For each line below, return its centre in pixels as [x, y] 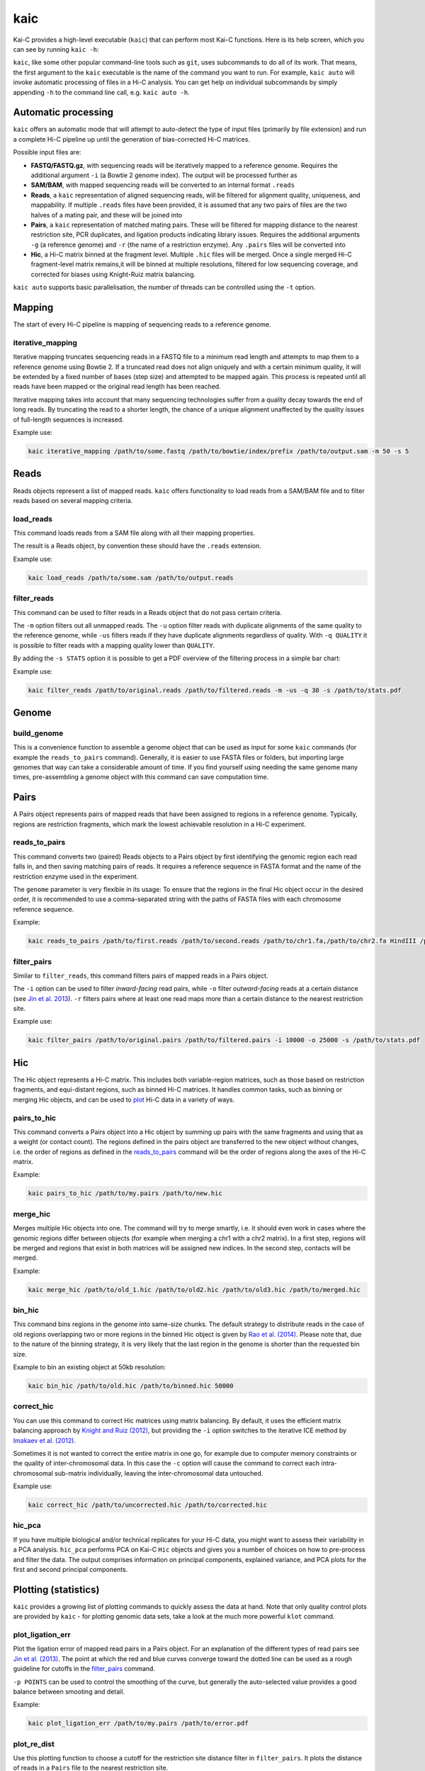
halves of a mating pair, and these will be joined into [107, 215]
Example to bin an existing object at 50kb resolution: [90, 1367]
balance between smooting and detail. [69, 1691]
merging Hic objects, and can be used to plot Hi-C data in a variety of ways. [124, 1099]
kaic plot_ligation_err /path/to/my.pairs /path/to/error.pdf [138, 1724]
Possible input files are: [47, 152]
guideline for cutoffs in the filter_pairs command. [84, 1669]
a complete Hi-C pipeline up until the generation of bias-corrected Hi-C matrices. [132, 139]
